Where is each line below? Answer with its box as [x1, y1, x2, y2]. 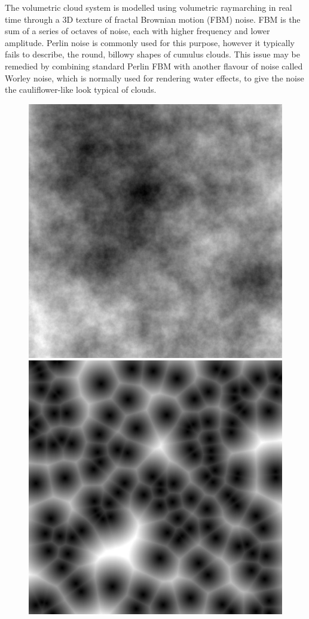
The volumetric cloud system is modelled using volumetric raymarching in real [5, 1, 292, 13]
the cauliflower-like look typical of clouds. [5, 83, 157, 96]
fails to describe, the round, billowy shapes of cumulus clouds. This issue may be [5, 48, 300, 60]
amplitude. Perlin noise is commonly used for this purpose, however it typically [5, 36, 295, 48]
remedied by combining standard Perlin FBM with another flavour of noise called [5, 59, 303, 72]
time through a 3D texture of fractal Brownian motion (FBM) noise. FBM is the [5, 13, 301, 25]
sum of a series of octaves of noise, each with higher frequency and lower [5, 25, 270, 37]
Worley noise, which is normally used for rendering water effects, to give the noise [5, 71, 304, 84]
